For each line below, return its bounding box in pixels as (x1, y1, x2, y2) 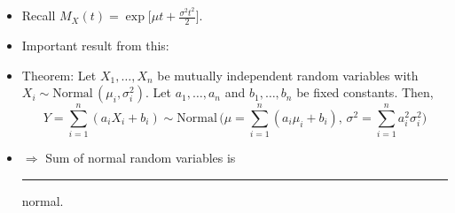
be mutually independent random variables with (157, 65, 419, 84)
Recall (21, 6, 56, 25)
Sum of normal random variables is (45, 148, 236, 167)
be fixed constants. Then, (296, 83, 434, 102)
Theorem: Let (21, 65, 97, 84)
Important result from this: (21, 35, 169, 54)
